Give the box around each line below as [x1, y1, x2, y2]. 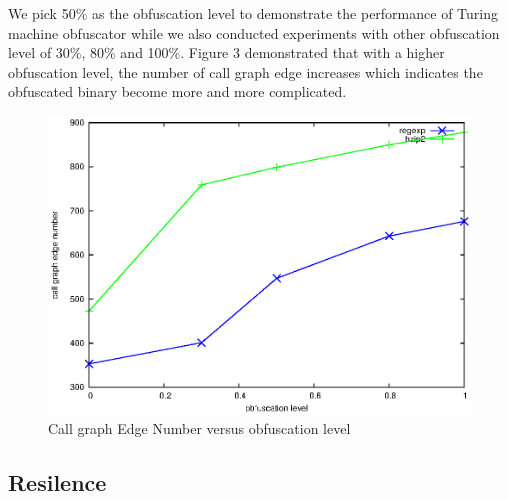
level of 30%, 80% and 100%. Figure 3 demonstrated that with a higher [8, 42, 445, 63]
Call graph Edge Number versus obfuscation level [48, 418, 351, 439]
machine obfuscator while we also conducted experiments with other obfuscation [8, 22, 500, 43]
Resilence [8, 467, 107, 498]
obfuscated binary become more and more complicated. [8, 81, 347, 102]
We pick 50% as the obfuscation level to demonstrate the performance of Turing [8, 3, 498, 23]
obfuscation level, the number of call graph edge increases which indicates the [8, 61, 483, 82]
